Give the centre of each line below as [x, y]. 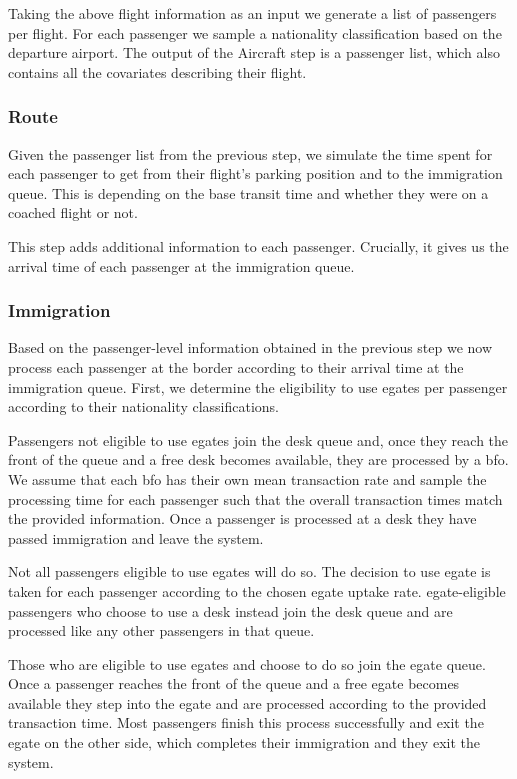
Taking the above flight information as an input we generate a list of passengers [252, 13]
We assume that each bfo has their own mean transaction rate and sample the [247, 478]
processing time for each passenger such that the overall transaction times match [255, 498]
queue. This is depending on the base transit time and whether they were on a [248, 192]
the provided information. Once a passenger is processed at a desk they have [242, 518]
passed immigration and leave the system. [136, 537]
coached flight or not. [73, 212]
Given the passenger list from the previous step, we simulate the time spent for [250, 153]
